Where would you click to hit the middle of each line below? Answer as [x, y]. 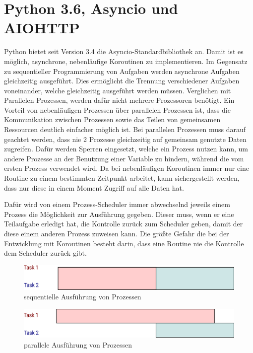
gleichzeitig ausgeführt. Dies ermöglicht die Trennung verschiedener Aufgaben [122, 81]
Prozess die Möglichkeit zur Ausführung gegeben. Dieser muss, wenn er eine [119, 214]
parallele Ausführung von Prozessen [78, 344]
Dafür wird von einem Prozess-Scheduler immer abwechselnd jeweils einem [117, 204]
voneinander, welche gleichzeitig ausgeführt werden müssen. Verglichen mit [118, 90]
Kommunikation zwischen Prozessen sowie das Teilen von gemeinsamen [112, 119]
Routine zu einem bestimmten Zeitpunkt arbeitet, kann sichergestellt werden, [122, 178]
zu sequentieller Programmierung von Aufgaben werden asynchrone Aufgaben [122, 71]
